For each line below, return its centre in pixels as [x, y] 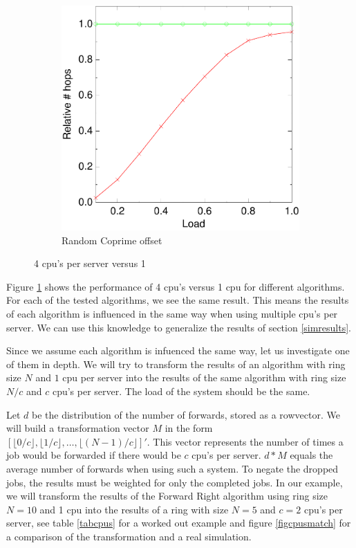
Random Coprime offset [112, 240]
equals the [311, 455]
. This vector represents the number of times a [245, 441]
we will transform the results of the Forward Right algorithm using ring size [167, 496]
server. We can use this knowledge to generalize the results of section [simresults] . [179, 327]
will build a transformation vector [78, 428]
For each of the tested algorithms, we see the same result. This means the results [178, 300]
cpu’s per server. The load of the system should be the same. [181, 391]
